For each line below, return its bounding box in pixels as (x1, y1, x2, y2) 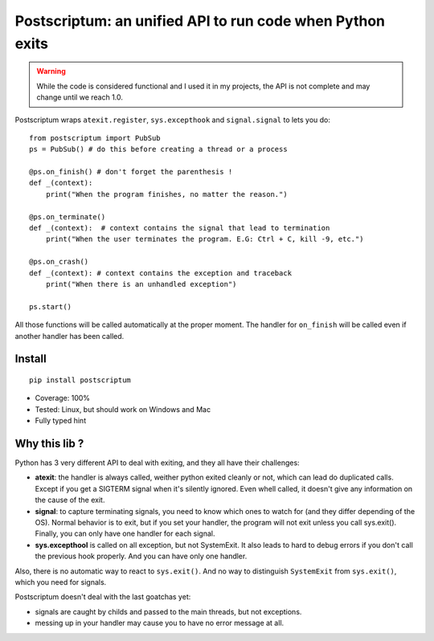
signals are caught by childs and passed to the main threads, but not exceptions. (35, 606, 302, 616)
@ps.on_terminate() (29, 212, 106, 221)
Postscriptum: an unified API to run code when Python (14, 12, 386, 30)
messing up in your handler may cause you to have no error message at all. (35, 619, 285, 628)
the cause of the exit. (35, 495, 105, 505)
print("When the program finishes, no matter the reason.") (45, 190, 289, 198)
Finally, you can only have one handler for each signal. (35, 529, 216, 538)
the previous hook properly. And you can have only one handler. (35, 551, 248, 561)
